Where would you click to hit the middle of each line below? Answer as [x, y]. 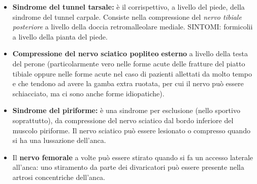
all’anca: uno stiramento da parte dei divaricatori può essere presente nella [128, 167]
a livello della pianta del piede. [60, 36]
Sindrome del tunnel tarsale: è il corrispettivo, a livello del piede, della [128, 7]
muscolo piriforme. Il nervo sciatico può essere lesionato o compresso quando [131, 130]
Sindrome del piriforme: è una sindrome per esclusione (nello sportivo [126, 110]
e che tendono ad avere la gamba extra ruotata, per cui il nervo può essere [128, 83]
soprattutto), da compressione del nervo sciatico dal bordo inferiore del [123, 120]
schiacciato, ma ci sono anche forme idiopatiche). [88, 93]
